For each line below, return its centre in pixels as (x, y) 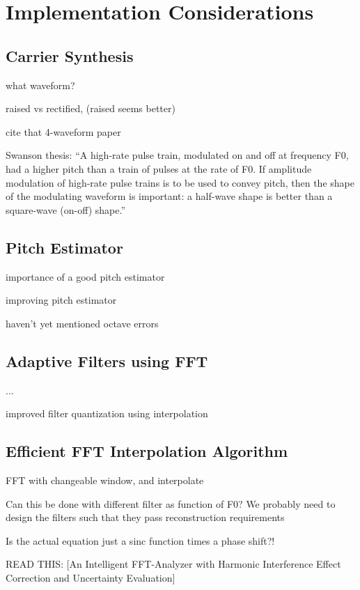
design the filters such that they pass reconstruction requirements (145, 517)
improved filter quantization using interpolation (107, 413)
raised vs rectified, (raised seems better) (91, 108)
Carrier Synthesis (70, 55)
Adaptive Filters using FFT (107, 360)
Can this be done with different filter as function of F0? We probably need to (171, 503)
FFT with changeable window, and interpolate (105, 480)
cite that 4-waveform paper (63, 131)
